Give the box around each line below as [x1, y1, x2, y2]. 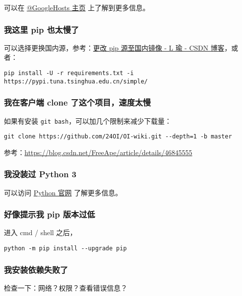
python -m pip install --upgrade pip [4, 245, 127, 252]
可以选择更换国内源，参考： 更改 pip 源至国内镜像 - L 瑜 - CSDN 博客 [4, 42, 224, 53]
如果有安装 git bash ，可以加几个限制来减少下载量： [4, 115, 171, 126]
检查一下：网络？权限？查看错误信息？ [4, 282, 127, 293]
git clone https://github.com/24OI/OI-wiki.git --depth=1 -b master [4, 133, 232, 140]
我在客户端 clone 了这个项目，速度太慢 [4, 96, 151, 108]
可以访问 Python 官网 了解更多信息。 [4, 187, 122, 197]
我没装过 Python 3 [4, 168, 76, 180]
